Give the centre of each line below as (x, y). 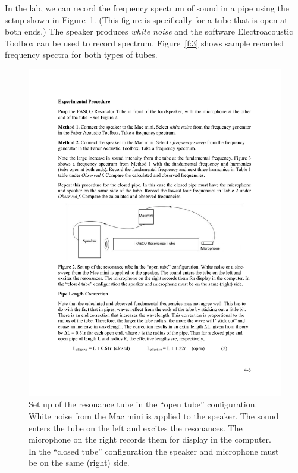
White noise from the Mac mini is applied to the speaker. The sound (154, 416)
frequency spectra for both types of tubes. (81, 55)
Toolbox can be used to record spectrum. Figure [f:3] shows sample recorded (145, 43)
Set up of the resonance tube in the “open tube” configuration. (143, 404)
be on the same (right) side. (79, 463)
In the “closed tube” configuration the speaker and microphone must (154, 451)
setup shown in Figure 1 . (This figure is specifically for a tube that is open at (146, 19)
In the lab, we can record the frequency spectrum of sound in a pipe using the (147, 8)
